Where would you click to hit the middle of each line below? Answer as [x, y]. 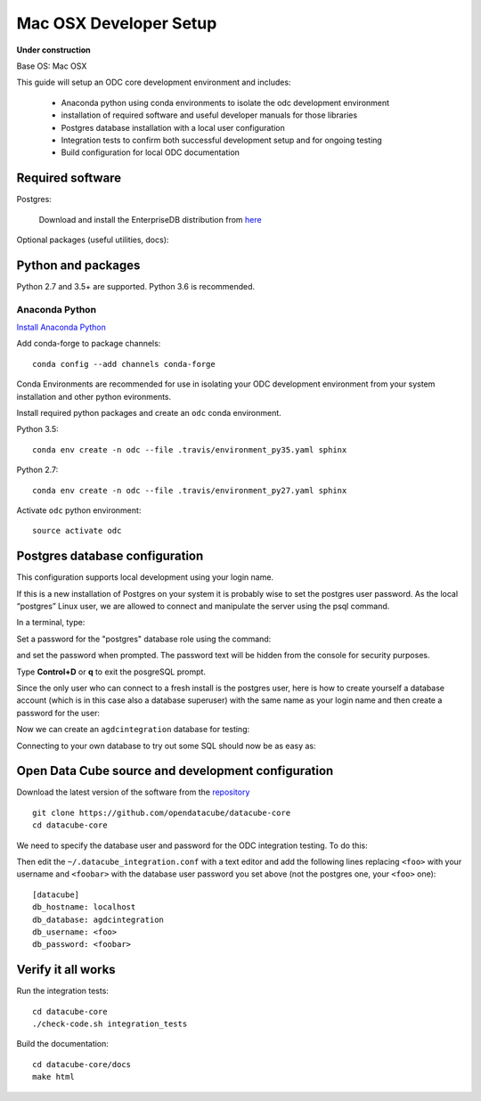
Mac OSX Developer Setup [117, 23]
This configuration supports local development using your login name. [145, 577]
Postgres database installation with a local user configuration [173, 127]
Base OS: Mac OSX [52, 66]
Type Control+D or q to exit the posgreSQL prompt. [111, 672]
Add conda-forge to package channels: [89, 344]
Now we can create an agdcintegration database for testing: [133, 730]
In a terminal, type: [51, 623]
